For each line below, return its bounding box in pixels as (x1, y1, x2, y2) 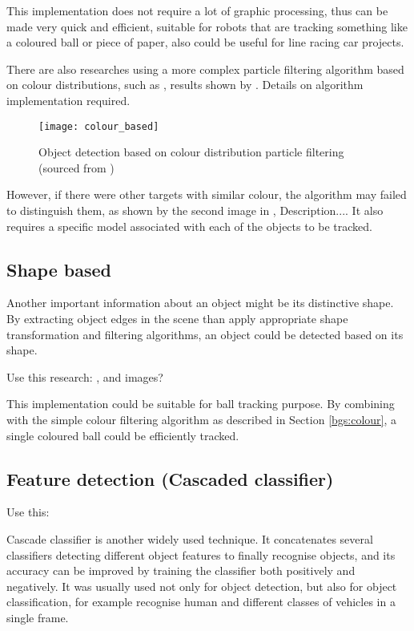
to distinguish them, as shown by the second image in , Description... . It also (6, 202, 384, 218)
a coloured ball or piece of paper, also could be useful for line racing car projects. (6, 34, 404, 51)
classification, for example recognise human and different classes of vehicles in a (6, 593, 396, 610)
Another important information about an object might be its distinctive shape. (6, 294, 394, 311)
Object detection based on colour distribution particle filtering (38, 144, 344, 160)
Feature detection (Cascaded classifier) (6, 466, 334, 491)
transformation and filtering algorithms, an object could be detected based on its (6, 326, 404, 342)
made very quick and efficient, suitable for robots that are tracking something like (6, 18, 408, 34)
